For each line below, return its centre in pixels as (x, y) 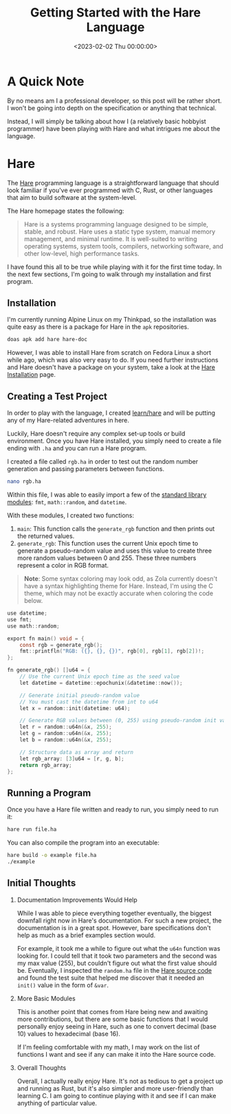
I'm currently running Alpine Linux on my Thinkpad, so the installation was (112, 320)
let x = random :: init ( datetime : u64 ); (75, 708)
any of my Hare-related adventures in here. (68, 420)
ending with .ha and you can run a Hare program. (77, 448)
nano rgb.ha (24, 482)
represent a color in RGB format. (63, 565)
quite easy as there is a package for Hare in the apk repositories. (98, 327)
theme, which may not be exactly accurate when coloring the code (119, 593)
